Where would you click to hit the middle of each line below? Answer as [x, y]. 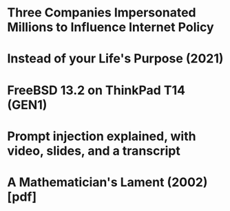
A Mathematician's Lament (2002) [107, 182]
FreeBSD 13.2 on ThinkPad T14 [96, 90]
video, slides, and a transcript [94, 151]
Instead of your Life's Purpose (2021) [115, 59]
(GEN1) [27, 105]
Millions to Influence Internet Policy [111, 27]
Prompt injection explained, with [102, 136]
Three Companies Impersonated [102, 13]
